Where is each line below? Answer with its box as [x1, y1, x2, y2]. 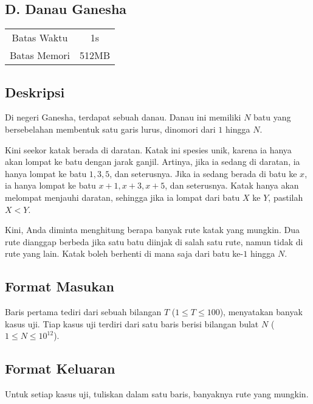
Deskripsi [5, 82, 65, 101]
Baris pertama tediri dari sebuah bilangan [5, 305, 162, 318]
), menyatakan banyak [219, 305, 303, 318]
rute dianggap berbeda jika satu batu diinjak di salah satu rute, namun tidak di [5, 235, 303, 248]
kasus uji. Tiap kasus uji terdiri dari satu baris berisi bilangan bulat [5, 317, 259, 330]
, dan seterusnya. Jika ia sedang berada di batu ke [109, 167, 297, 179]
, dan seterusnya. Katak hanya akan [165, 179, 299, 192]
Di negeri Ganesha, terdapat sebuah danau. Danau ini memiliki [5, 111, 241, 124]
